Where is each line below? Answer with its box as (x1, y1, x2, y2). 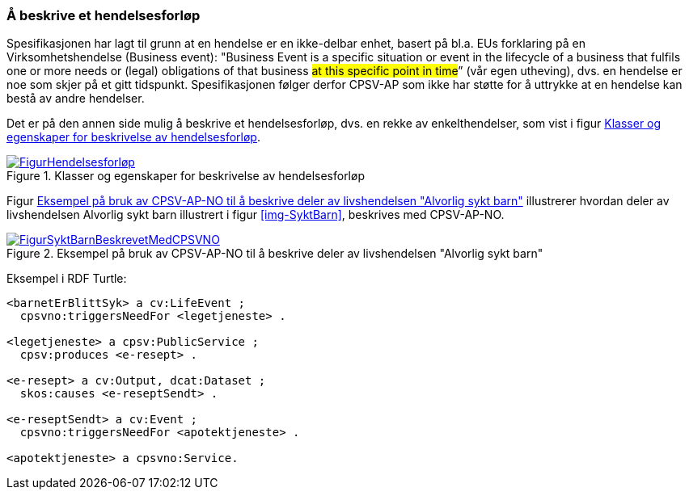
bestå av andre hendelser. (6, 91, 145, 106)
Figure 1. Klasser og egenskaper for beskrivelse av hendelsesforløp (6, 169, 365, 183)
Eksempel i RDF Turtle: (6, 271, 127, 286)
